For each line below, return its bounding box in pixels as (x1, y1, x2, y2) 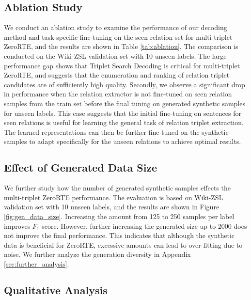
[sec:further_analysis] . (4, 258, 69, 268)
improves (4, 221, 31, 231)
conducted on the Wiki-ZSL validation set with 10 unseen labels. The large (4, 50, 227, 61)
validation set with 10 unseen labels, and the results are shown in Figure (4, 202, 220, 212)
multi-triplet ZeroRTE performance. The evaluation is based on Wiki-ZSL (4, 192, 223, 202)
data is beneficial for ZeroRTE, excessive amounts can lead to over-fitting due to (4, 239, 243, 250)
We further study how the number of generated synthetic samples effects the (4, 183, 231, 193)
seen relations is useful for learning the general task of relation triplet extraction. (4, 117, 244, 127)
